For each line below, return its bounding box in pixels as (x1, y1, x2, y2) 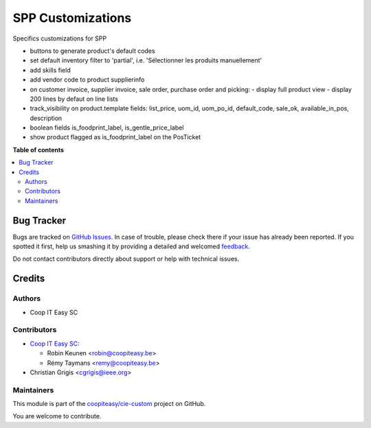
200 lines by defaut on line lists (30, 95, 118, 103)
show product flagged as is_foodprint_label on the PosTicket (30, 133, 201, 141)
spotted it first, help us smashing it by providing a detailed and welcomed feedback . (12, 242, 251, 250)
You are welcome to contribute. (12, 412, 102, 420)
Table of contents (12, 145, 65, 154)
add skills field (30, 66, 71, 74)
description (30, 114, 63, 122)
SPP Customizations (12, 10, 132, 25)
